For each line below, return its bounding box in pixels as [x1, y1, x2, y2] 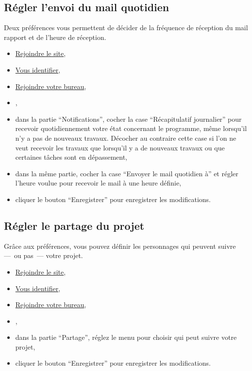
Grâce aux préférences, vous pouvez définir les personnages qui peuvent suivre [4, 241, 236, 251]
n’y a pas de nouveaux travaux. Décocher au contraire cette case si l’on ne [15, 132, 236, 143]
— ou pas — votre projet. [4, 250, 83, 260]
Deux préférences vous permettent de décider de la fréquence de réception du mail [4, 22, 248, 33]
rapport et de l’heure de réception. [4, 32, 106, 42]
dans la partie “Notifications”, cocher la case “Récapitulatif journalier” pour [15, 113, 242, 124]
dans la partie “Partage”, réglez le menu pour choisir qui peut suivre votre [15, 332, 237, 342]
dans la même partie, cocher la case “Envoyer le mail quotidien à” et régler [15, 168, 238, 178]
